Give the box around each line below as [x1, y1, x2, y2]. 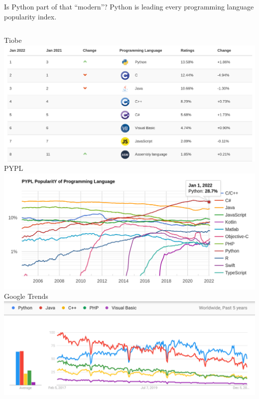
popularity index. [4, 11, 57, 21]
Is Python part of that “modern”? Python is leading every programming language [4, 1, 254, 11]
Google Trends [4, 291, 48, 301]
